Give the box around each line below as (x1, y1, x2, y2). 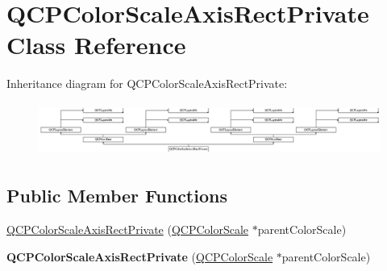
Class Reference (6, 28, 186, 61)
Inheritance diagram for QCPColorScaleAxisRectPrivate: (6, 75, 288, 92)
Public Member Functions (6, 183, 227, 208)
